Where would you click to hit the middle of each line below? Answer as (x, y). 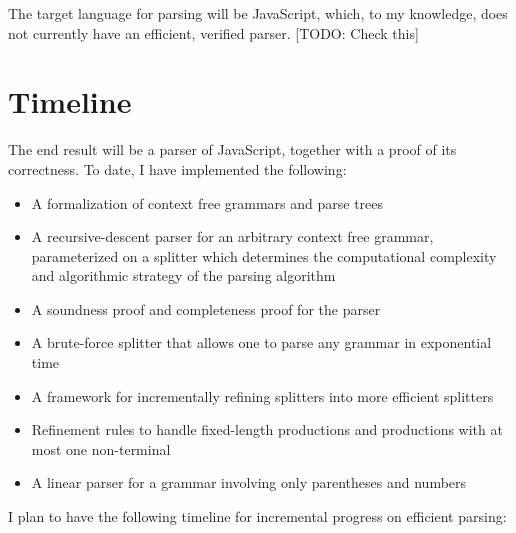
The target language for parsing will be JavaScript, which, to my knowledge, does (258, 13)
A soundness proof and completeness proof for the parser (206, 308)
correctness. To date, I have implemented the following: (177, 168)
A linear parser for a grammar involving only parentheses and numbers (249, 482)
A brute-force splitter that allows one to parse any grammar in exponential (261, 342)
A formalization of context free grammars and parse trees (207, 202)
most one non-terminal (101, 448)
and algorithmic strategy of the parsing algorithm (183, 275)
